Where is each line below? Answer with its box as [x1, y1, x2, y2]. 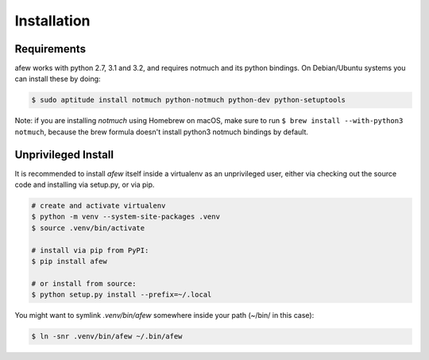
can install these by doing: [14, 74, 101, 83]
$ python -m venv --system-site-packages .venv [31, 212, 220, 222]
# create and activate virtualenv [31, 201, 166, 211]
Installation [14, 12, 91, 29]
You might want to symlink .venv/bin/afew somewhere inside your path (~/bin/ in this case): [14, 311, 315, 320]
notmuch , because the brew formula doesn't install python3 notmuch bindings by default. [14, 127, 309, 137]
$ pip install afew [31, 257, 107, 266]
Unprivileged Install [14, 148, 114, 161]
